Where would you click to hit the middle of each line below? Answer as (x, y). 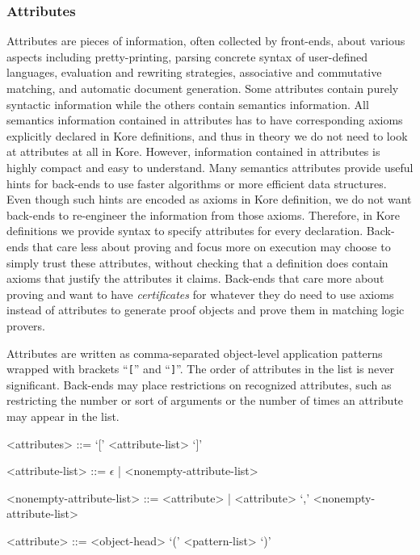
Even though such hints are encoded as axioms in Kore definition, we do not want (209, 199)
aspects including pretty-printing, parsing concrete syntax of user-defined (187, 56)
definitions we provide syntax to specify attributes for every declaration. (185, 231)
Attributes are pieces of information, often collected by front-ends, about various (206, 41)
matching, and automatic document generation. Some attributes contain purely (203, 88)
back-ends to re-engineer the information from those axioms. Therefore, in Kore (203, 214)
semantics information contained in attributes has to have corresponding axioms (205, 120)
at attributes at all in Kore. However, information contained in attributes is (193, 151)
